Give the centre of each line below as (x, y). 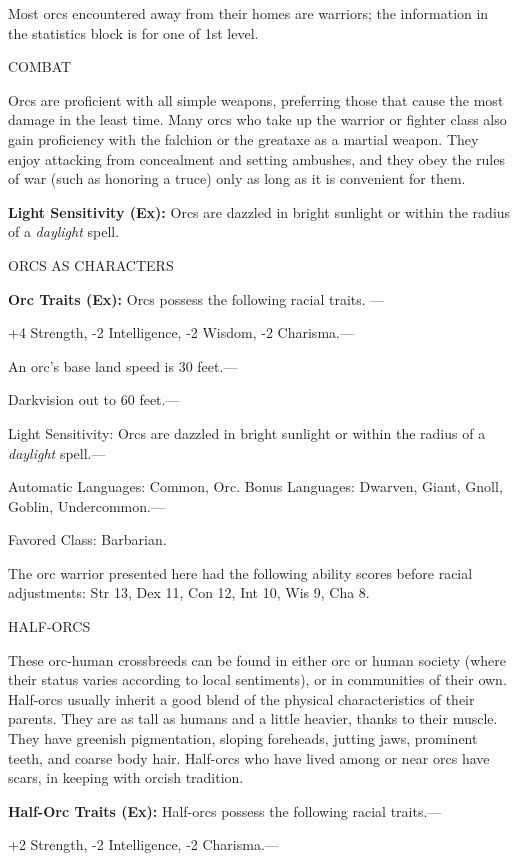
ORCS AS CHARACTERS (91, 264)
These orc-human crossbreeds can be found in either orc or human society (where (257, 659)
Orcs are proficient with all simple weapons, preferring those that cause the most (256, 99)
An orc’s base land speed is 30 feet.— (123, 365)
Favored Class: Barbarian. (87, 539)
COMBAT (40, 66)
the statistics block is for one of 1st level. (133, 32)
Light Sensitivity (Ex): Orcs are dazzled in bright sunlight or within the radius (259, 211)
